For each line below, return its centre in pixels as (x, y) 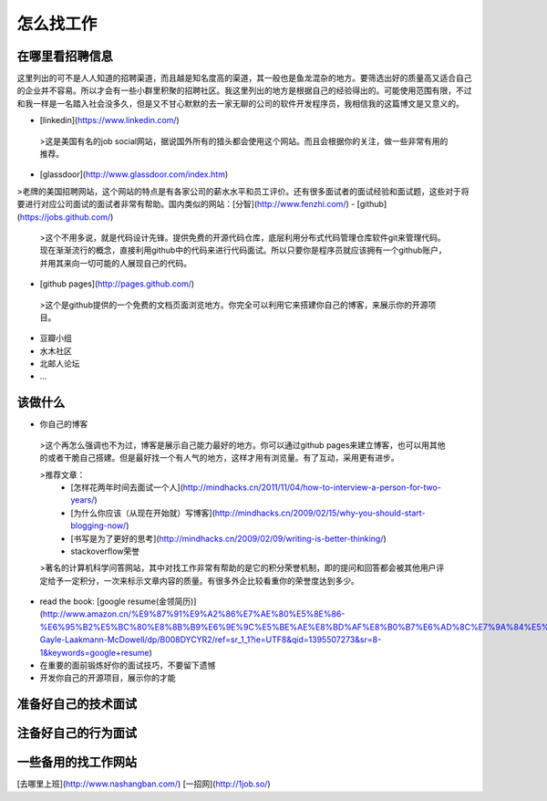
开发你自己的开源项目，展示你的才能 (108, 678)
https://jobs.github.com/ (65, 217)
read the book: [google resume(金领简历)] (118, 601)
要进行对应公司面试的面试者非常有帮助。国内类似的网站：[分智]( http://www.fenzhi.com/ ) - (186, 204)
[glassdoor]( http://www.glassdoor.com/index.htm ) (134, 174)
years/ (83, 500)
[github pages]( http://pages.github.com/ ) (117, 284)
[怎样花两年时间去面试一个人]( (127, 487)
